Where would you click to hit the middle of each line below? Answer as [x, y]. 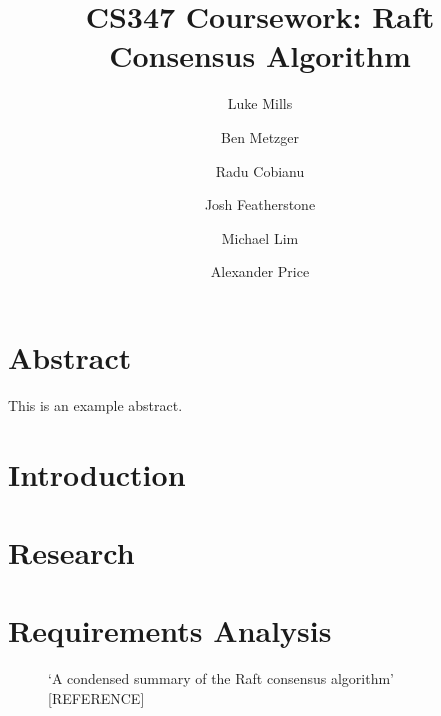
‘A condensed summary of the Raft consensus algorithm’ [221, 678]
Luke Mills [260, 103]
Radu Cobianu [260, 170]
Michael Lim [260, 237]
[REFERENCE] [96, 697]
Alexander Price [260, 271]
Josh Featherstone [260, 204]
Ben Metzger [260, 136]
